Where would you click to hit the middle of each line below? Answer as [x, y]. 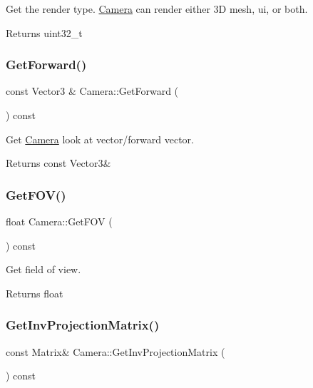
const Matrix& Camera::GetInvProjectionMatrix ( [116, 351]
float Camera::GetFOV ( [59, 221]
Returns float [35, 293]
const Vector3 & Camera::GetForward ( [92, 91]
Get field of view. [43, 269]
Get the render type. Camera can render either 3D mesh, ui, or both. [157, 9]
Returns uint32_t [44, 32]
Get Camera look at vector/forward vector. [100, 139]
